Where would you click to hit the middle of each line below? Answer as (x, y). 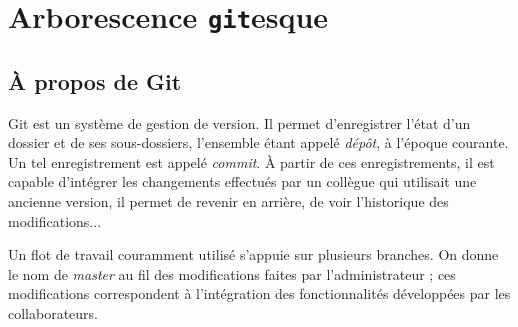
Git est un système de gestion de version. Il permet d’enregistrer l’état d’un (239, 122)
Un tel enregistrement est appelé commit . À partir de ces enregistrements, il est (251, 161)
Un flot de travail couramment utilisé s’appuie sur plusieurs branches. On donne (253, 254)
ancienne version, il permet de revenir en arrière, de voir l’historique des (228, 201)
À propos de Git (95, 80)
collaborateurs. (53, 313)
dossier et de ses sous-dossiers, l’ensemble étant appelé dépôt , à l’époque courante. (258, 142)
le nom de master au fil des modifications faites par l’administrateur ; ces (232, 273)
